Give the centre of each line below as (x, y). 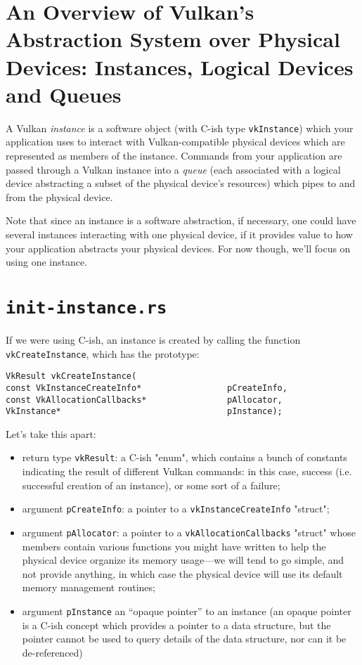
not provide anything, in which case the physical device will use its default (182, 573)
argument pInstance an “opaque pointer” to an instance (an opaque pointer (187, 611)
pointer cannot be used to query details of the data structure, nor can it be (184, 639)
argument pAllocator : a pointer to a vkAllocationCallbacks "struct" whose (189, 532)
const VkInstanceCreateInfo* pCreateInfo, (147, 388)
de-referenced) (52, 652)
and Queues (64, 94)
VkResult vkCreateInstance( (71, 376)
